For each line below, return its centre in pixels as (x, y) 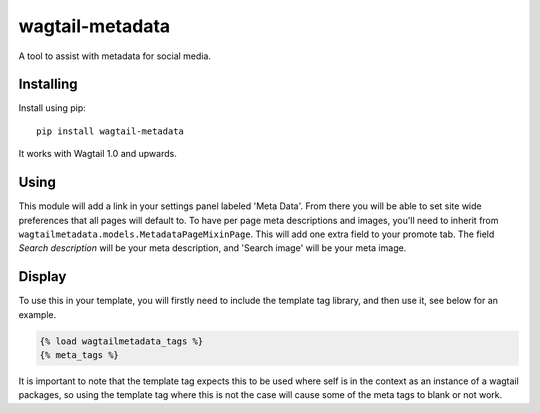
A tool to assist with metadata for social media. (115, 56)
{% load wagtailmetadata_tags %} (121, 341)
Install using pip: (52, 108)
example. (37, 314)
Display (42, 276)
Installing (48, 84)
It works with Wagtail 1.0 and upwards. (97, 154)
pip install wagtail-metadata (110, 131)
